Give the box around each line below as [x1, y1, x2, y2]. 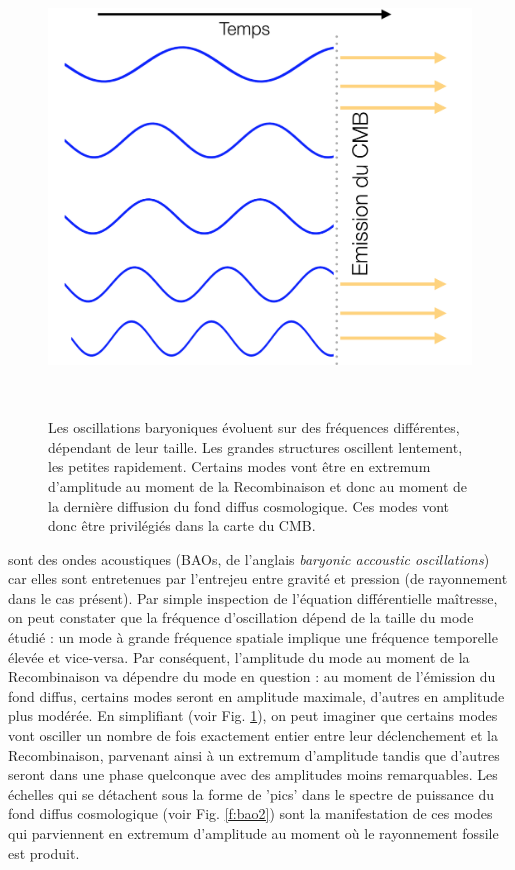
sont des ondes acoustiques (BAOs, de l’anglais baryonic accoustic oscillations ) [8, 548, 490, 569]
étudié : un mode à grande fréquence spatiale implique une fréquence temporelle [8, 627, 498, 648]
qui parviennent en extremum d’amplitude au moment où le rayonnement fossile [8, 823, 499, 843]
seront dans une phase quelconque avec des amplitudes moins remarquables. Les [8, 764, 498, 785]
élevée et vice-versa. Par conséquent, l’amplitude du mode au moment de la [8, 646, 470, 667]
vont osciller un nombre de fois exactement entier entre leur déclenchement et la [8, 725, 498, 746]
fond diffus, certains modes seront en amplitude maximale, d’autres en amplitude [8, 685, 505, 706]
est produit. [8, 842, 80, 863]
